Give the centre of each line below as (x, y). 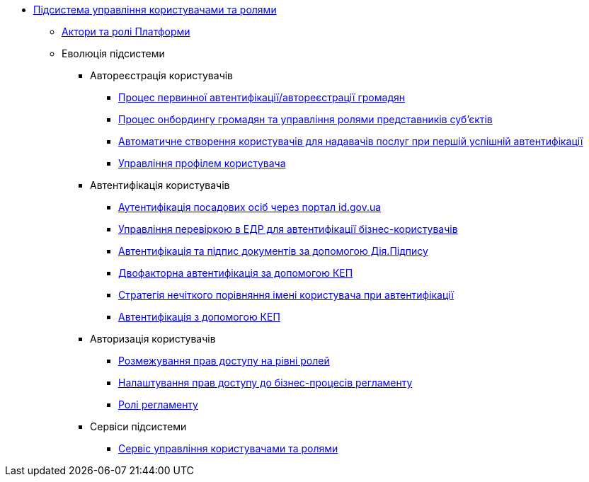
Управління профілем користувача (202, 163)
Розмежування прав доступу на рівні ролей (224, 361)
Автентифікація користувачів (160, 185)
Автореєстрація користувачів (162, 75)
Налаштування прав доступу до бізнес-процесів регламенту (265, 383)
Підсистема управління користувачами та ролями (155, 10)
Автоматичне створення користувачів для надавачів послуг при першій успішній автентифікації (351, 141)
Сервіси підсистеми (138, 426)
